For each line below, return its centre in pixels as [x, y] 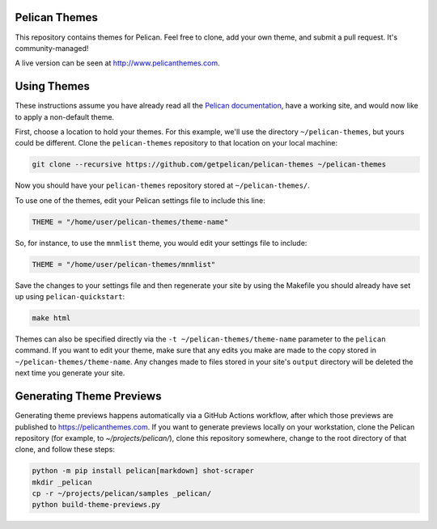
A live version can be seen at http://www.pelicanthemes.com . [117, 63]
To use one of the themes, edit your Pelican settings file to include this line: [140, 200]
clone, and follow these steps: [65, 450]
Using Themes [53, 86]
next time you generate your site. [70, 373]
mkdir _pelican [62, 482]
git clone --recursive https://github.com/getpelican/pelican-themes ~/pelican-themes [209, 165]
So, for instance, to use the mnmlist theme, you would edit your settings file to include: [161, 243]
